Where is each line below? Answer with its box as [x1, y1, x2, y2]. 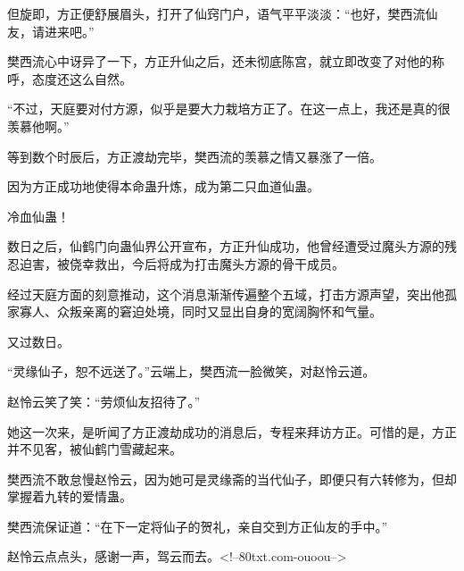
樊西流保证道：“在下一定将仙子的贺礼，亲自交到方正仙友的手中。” [7, 516, 388, 535]
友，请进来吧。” [7, 21, 95, 40]
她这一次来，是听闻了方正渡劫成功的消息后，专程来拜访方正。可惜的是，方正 [7, 422, 457, 441]
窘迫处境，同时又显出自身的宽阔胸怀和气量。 [119, 302, 382, 321]
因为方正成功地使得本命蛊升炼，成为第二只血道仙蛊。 [7, 177, 319, 196]
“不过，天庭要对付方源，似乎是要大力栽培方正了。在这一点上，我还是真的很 [7, 99, 451, 118]
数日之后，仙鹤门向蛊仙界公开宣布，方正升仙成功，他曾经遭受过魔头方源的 [7, 237, 444, 256]
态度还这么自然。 [31, 69, 132, 88]
